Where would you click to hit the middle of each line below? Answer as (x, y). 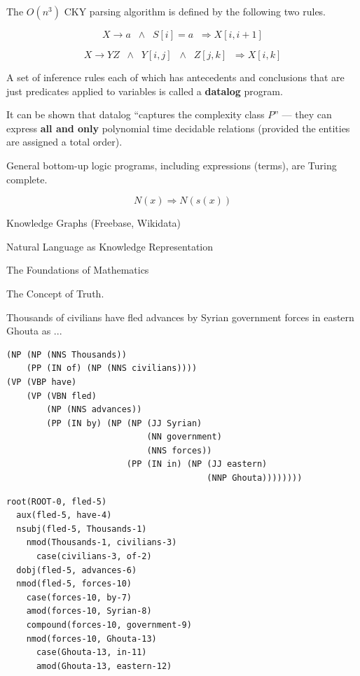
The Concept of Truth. (55, 293)
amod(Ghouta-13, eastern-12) (104, 666)
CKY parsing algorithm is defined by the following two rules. (195, 11)
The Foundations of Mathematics (78, 270)
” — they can (303, 114)
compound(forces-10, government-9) (109, 625)
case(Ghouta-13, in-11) (91, 653)
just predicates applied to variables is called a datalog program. (145, 91)
